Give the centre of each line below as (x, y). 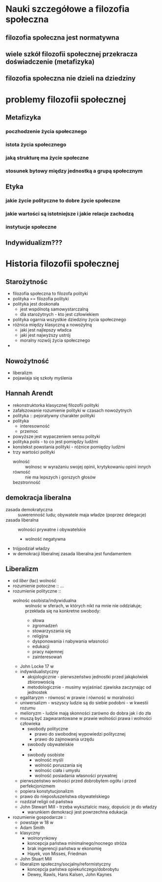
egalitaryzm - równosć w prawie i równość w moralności (77, 698)
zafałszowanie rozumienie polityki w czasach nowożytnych (72, 410)
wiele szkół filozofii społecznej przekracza (72, 54)
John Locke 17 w (37, 667)
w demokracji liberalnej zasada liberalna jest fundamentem (72, 553)
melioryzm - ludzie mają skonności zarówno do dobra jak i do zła (85, 713)
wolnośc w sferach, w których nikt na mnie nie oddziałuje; (83, 606)
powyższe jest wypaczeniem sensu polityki (56, 436)
